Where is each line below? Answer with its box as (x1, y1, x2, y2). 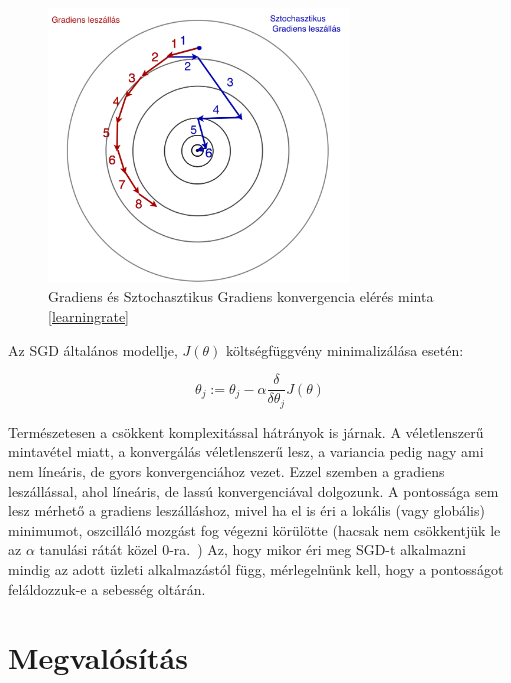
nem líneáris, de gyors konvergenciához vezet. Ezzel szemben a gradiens (8, 460, 445, 481)
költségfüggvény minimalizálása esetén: (226, 339, 464, 360)
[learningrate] (48, 306, 129, 327)
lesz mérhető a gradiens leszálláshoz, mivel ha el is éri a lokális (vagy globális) (8, 500, 485, 521)
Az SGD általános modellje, (8, 339, 178, 360)
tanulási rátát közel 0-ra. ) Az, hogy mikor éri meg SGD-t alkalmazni (39, 539, 466, 560)
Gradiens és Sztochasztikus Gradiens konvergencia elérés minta (48, 286, 434, 307)
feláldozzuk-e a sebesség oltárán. (8, 578, 206, 599)
